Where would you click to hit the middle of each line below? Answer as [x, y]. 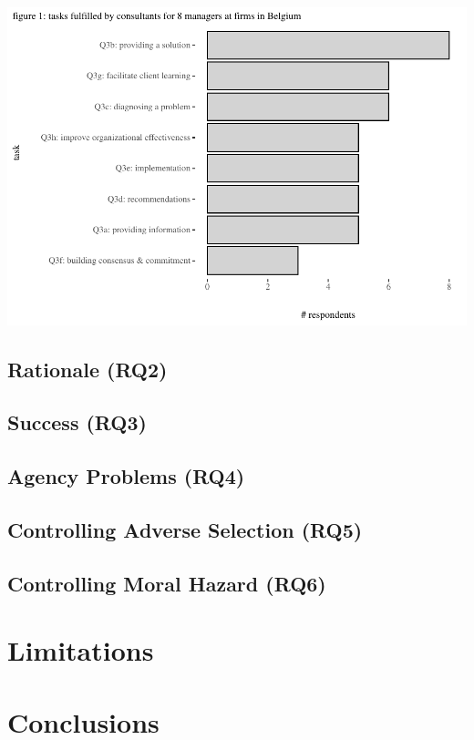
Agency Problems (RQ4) [126, 476]
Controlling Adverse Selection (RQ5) [185, 529]
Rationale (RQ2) [88, 369]
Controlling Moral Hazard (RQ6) [167, 583]
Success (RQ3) [77, 422]
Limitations [81, 650]
